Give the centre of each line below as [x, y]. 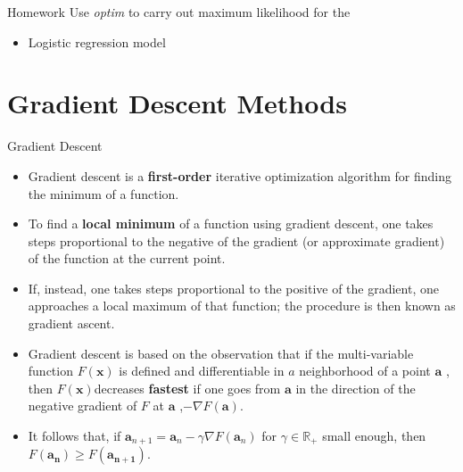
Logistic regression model [97, 41]
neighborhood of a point [365, 371]
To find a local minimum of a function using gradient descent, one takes [231, 224]
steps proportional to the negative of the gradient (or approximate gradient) [236, 240]
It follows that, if [74, 436]
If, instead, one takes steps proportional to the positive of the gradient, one [233, 288]
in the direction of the [356, 388]
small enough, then [374, 436]
